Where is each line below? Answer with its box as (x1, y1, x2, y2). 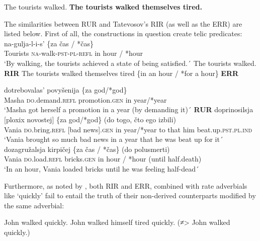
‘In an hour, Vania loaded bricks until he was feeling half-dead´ (4, 163, 199, 174)
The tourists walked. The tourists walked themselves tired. (4, 2, 202, 12)
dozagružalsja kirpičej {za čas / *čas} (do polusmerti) (4, 143, 170, 154)
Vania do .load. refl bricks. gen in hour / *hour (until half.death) (4, 153, 202, 164)
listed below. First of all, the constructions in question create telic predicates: (4, 28, 242, 39)
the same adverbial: (4, 200, 64, 210)
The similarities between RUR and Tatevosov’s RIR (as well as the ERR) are (4, 18, 242, 29)
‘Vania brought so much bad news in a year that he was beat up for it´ (4, 134, 223, 144)
